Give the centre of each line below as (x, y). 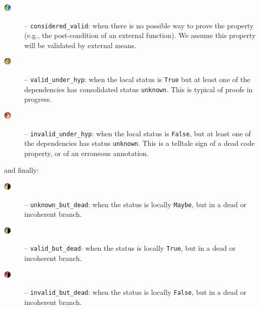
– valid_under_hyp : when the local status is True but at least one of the (137, 79)
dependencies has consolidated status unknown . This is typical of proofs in (139, 89)
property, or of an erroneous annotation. (86, 153)
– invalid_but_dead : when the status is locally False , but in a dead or (136, 292)
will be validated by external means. (80, 45)
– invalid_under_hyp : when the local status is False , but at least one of (138, 133)
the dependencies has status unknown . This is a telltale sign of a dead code (140, 143)
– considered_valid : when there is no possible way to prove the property (139, 25)
